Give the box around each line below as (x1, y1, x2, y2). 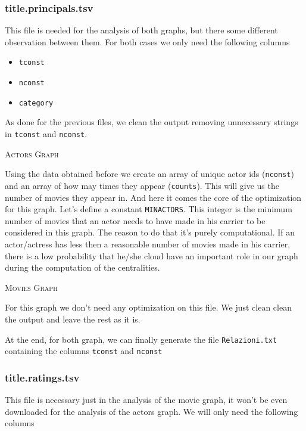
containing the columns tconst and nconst (5, 345, 163, 357)
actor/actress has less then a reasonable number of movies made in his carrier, (5, 237, 291, 250)
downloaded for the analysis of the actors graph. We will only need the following (5, 405, 298, 417)
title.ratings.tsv (5, 370, 80, 385)
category (18, 98, 54, 107)
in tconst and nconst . (5, 127, 88, 139)
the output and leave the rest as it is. (5, 312, 140, 325)
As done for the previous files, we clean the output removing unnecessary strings (5, 116, 298, 128)
